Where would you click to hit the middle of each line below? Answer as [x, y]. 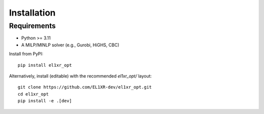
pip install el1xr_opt [45, 65]
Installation [32, 13]
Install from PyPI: [26, 54]
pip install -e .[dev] [45, 101]
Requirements [33, 26]
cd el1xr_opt [33, 94]
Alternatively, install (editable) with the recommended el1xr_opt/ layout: [80, 76]
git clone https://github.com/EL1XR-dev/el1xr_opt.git [85, 87]
